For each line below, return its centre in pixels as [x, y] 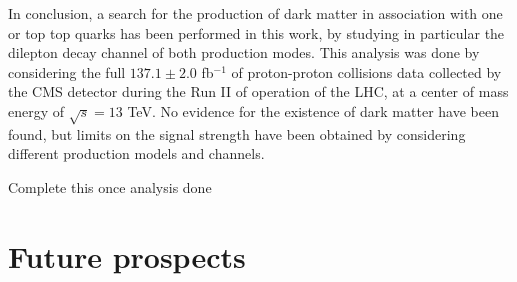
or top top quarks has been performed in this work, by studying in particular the [256, 32]
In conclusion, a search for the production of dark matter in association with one [255, 13]
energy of [36, 110]
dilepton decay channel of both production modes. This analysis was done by [244, 52]
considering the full [67, 71]
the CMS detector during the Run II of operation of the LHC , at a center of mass [258, 91]
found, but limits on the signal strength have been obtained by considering [237, 133]
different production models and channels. [136, 153]
